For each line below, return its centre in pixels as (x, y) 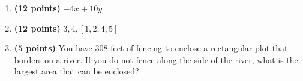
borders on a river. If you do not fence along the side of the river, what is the (156, 59)
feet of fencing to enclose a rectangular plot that (199, 48)
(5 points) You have (53, 48)
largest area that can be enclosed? (76, 71)
